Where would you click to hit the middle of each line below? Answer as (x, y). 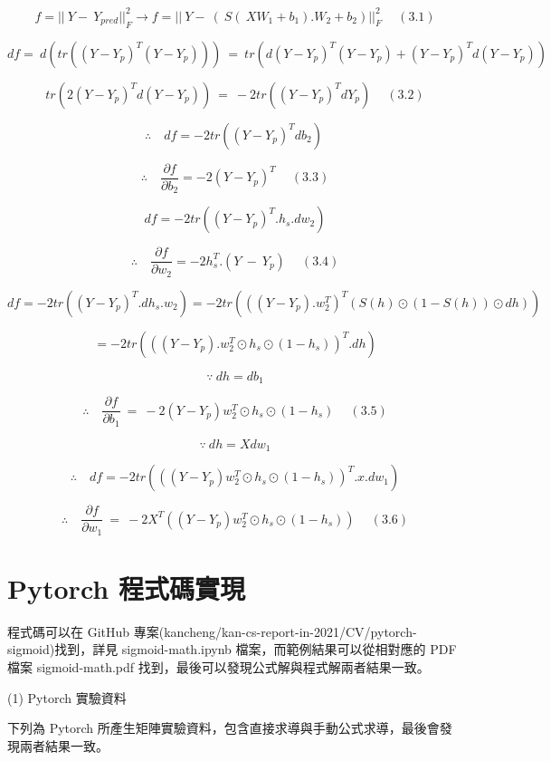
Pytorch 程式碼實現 (126, 588)
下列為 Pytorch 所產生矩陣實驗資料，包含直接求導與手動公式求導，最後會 (223, 728)
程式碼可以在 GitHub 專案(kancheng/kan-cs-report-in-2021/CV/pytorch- (212, 631)
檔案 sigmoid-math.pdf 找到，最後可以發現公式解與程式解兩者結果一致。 (218, 667)
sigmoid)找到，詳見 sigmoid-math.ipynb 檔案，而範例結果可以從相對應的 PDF (232, 649)
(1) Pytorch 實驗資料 (67, 697)
